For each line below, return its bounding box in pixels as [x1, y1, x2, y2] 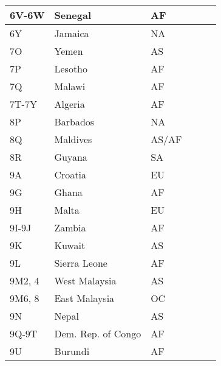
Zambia [54, 220, 86, 234]
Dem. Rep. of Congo [54, 326, 141, 340]
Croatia [54, 167, 86, 181]
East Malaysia [54, 291, 115, 305]
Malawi [54, 79, 86, 93]
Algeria [54, 97, 85, 111]
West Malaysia [54, 273, 117, 287]
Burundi [54, 344, 90, 358]
